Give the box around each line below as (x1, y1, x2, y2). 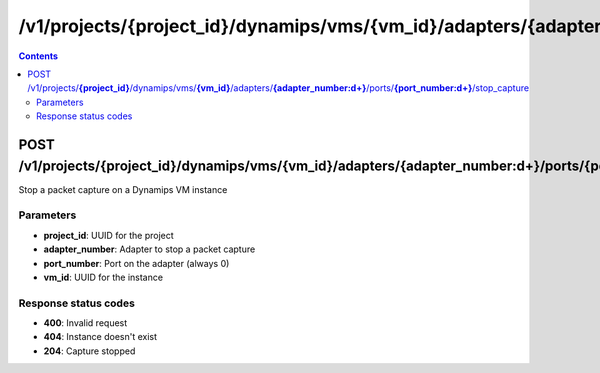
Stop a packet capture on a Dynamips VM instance (18, 183, 228, 195)
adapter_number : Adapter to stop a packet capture (43, 243, 256, 255)
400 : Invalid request (43, 317, 128, 329)
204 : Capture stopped (43, 345, 136, 357)
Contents (18, 50, 59, 62)
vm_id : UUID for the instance (43, 271, 164, 283)
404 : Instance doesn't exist (43, 331, 158, 343)
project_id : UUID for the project (43, 229, 174, 241)
